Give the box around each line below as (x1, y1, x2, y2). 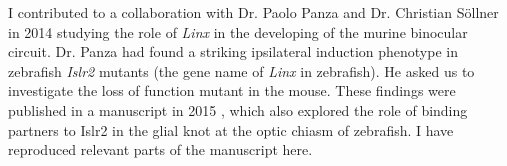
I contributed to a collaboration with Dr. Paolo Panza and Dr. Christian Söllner (8, 2, 499, 22)
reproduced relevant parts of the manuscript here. (8, 139, 313, 160)
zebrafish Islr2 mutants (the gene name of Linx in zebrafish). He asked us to (8, 60, 475, 81)
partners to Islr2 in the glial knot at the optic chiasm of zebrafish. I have (8, 119, 454, 140)
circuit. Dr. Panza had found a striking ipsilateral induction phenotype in (8, 41, 458, 62)
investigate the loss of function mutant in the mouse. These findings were (8, 80, 456, 101)
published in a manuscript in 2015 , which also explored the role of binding (8, 99, 468, 120)
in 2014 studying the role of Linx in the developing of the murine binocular (8, 21, 468, 42)
